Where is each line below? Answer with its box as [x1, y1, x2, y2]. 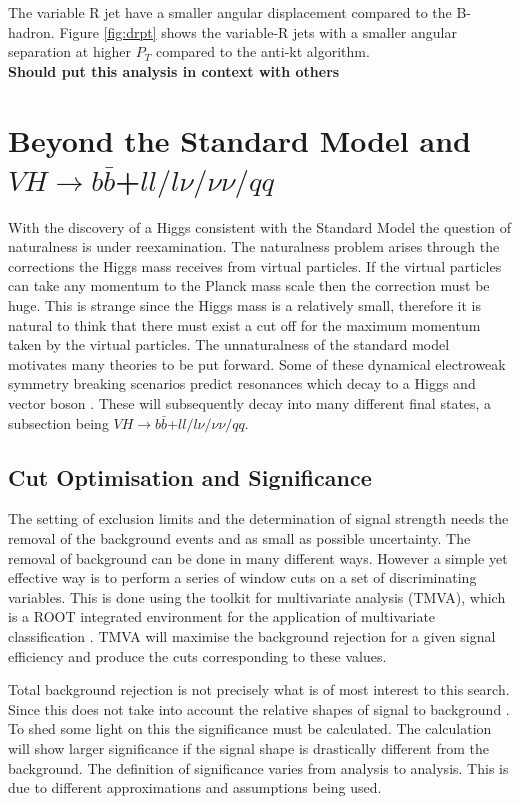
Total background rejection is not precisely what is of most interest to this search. [8, 679, 510, 700]
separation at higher [8, 41, 132, 62]
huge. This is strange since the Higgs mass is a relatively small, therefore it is [8, 295, 481, 316]
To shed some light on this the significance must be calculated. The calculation [8, 718, 492, 739]
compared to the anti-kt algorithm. [155, 41, 370, 62]
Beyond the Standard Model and [8, 119, 471, 160]
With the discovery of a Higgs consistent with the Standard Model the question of [8, 216, 511, 237]
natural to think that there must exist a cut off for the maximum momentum [8, 314, 481, 335]
